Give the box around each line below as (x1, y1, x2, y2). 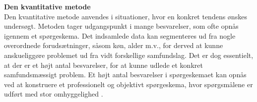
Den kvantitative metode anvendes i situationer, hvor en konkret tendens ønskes (4, 11, 247, 21)
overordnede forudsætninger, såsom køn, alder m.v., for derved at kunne (4, 40, 223, 51)
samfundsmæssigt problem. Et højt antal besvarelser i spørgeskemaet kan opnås (4, 69, 247, 80)
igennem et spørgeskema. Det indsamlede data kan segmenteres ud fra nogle (4, 30, 236, 41)
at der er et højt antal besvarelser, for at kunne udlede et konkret (4, 59, 203, 70)
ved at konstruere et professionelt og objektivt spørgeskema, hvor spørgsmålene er (4, 79, 253, 89)
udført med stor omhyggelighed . (4, 89, 103, 99)
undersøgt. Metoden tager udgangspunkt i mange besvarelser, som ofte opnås (4, 21, 239, 31)
